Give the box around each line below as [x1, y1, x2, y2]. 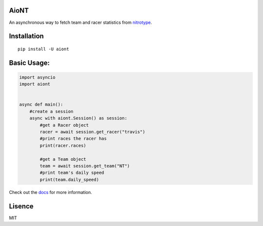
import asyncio [19, 75, 56, 80]
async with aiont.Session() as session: [29, 115, 128, 121]
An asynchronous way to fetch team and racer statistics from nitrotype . [9, 19, 152, 25]
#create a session [29, 109, 74, 114]
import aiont [19, 81, 51, 87]
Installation [9, 32, 44, 40]
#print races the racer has [39, 136, 107, 141]
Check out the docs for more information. [9, 189, 93, 195]
